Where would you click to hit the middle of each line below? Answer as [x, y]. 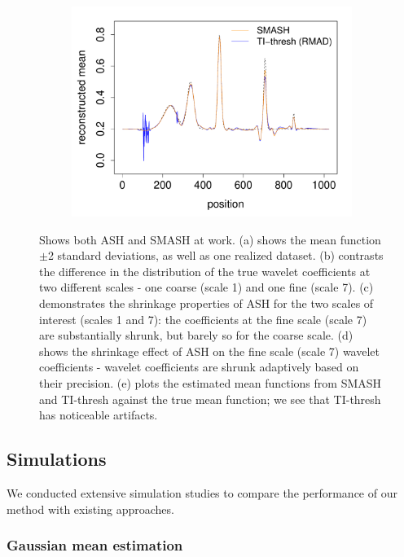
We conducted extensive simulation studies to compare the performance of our [202, 492]
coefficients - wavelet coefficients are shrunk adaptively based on [199, 367]
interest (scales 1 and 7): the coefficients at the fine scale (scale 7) [203, 319]
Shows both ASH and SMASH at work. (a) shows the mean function [210, 239]
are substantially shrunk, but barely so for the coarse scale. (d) [196, 335]
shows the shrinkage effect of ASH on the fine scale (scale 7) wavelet [209, 351]
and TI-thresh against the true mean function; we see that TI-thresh [210, 399]
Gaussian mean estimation [95, 545]
